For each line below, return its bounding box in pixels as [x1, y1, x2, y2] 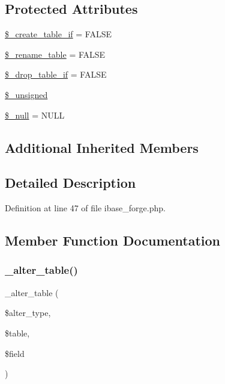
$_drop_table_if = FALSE [5, 68, 107, 81]
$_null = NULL [5, 108, 65, 121]
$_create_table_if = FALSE [5, 28, 112, 40]
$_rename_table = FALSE [5, 48, 106, 60]
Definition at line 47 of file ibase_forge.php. [5, 202, 166, 214]
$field [5, 347, 25, 359]
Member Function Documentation [5, 231, 221, 250]
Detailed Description [5, 173, 136, 192]
